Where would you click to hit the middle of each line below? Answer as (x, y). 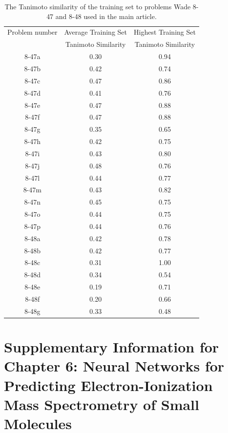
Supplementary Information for (112, 347)
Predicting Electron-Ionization (108, 385)
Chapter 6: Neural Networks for (114, 366)
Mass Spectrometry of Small (102, 404)
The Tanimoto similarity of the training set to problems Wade (98, 6)
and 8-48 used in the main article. (106, 16)
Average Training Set (95, 32)
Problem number (32, 32)
